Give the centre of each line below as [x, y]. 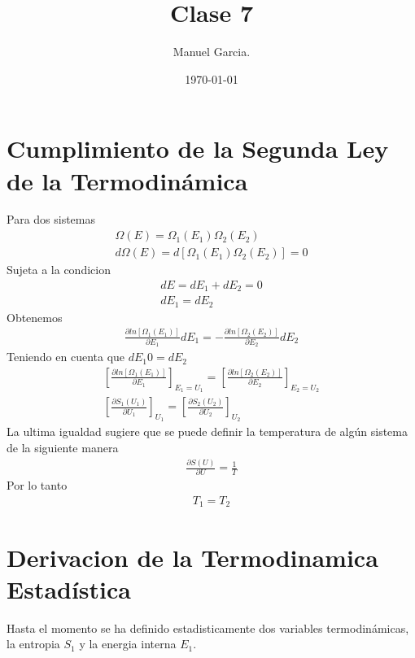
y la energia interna [128, 644]
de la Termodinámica [127, 180]
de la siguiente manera [63, 448]
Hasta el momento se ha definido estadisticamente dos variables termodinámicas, [208, 627]
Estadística [69, 588]
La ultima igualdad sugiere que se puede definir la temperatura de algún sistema [207, 431]
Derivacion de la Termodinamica [192, 557]
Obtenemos [35, 317]
